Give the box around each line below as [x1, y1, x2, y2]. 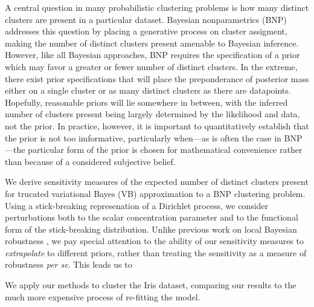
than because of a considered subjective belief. [5, 155, 176, 167]
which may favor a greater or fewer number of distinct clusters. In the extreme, [5, 60, 298, 73]
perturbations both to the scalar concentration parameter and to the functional [5, 211, 298, 224]
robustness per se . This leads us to [5, 258, 132, 271]
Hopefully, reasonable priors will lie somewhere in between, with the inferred [5, 95, 288, 108]
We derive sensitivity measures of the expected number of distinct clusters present [5, 175, 309, 188]
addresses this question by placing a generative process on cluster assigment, [5, 25, 287, 37]
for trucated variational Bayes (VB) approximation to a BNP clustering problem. [5, 187, 306, 199]
